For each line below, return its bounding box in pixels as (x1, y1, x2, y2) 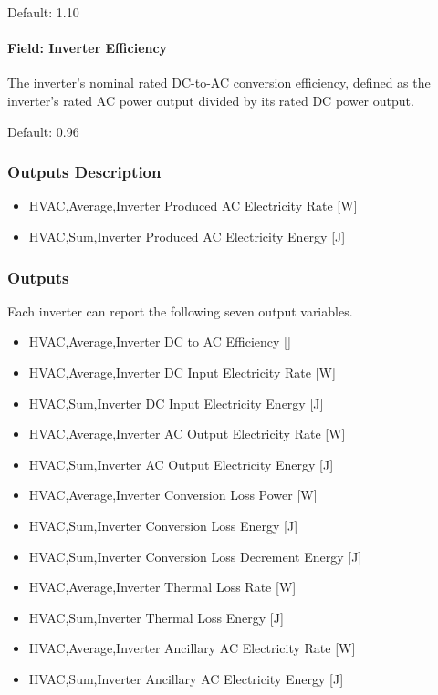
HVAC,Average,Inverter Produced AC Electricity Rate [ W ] (28, 196, 358, 215)
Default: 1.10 (7, 3, 79, 21)
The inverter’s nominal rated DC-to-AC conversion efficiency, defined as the (7, 73, 431, 92)
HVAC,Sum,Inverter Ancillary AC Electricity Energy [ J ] (28, 669, 344, 688)
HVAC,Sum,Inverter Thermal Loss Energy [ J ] (28, 607, 284, 627)
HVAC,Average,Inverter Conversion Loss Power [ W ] (28, 485, 318, 504)
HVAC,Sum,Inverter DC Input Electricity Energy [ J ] (28, 393, 324, 412)
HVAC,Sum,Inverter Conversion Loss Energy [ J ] (28, 515, 298, 534)
